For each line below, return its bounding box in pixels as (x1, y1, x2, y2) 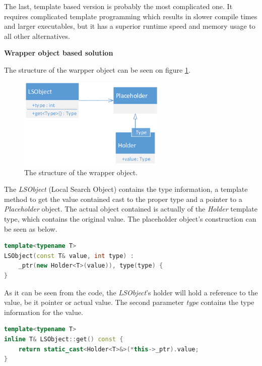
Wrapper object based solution (4, 47, 113, 58)
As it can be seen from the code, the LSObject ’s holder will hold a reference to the (4, 287, 258, 297)
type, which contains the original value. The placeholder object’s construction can (4, 214, 256, 224)
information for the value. (4, 306, 83, 317)
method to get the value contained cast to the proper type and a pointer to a (4, 193, 242, 204)
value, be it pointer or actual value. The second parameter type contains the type (4, 297, 254, 307)
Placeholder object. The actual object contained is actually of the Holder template (4, 203, 257, 214)
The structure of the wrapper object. (24, 167, 138, 177)
